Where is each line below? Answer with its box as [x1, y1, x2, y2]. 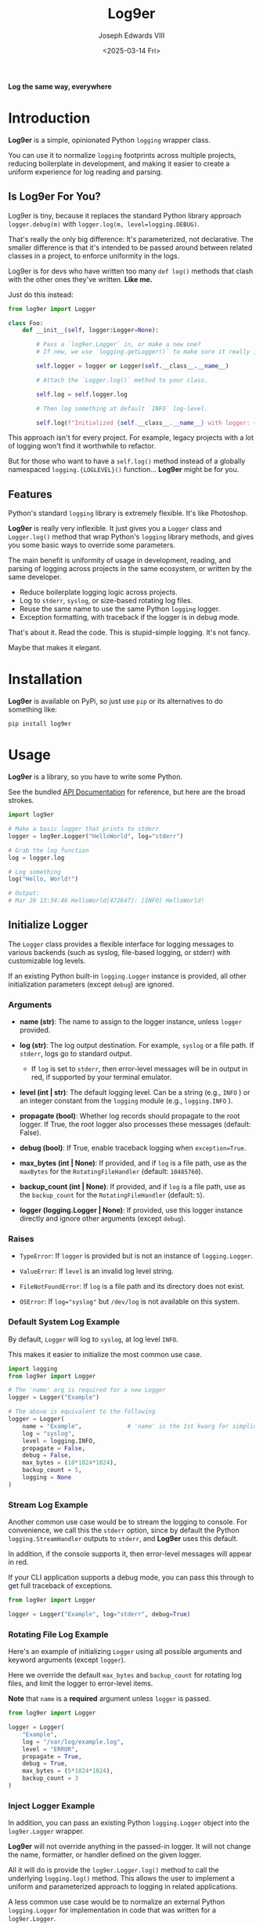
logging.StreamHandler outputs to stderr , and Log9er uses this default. [8, 1534, 239, 1543]
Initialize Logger [8, 918, 88, 931]
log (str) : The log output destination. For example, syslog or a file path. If [19, 1041, 254, 1050]
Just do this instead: [8, 290, 74, 299]
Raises [8, 1234, 34, 1245]
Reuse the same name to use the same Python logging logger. [19, 604, 221, 613]
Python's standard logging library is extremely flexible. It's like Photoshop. [8, 508, 248, 518]
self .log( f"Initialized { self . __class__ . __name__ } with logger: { [36, 419, 258, 426]
